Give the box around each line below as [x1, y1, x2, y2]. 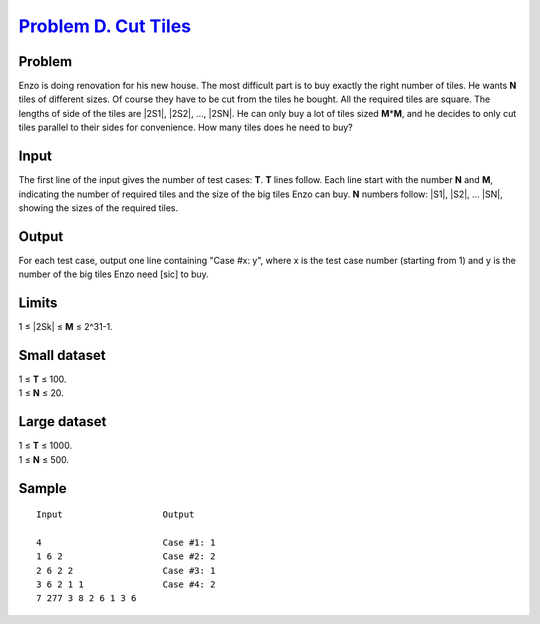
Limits [18, 295, 58, 312]
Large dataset [18, 413, 107, 430]
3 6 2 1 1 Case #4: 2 [36, 579, 216, 590]
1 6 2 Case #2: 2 [36, 551, 216, 562]
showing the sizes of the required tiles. [18, 201, 179, 214]
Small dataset [18, 346, 106, 364]
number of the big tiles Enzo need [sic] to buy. [18, 268, 209, 280]
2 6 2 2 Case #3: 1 [36, 565, 216, 576]
